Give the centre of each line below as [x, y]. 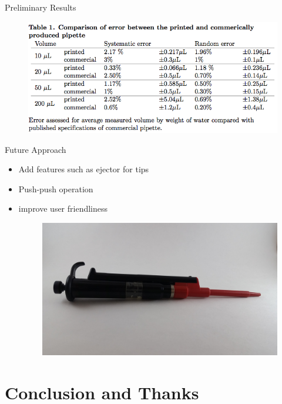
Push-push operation [56, 188]
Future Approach [36, 149]
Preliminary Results [41, 7]
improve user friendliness [63, 208]
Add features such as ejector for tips [84, 169]
